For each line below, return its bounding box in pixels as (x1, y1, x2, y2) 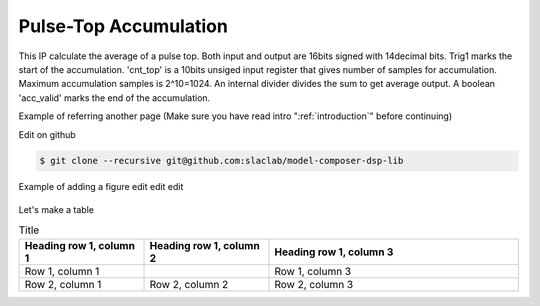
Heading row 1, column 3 (274, 245, 394, 259)
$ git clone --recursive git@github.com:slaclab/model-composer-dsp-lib (39, 155, 404, 167)
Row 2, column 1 (24, 277, 102, 291)
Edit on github (18, 128, 77, 140)
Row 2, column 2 (149, 277, 229, 291)
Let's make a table (18, 203, 95, 215)
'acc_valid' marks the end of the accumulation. (18, 91, 211, 104)
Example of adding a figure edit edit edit (18, 181, 184, 193)
